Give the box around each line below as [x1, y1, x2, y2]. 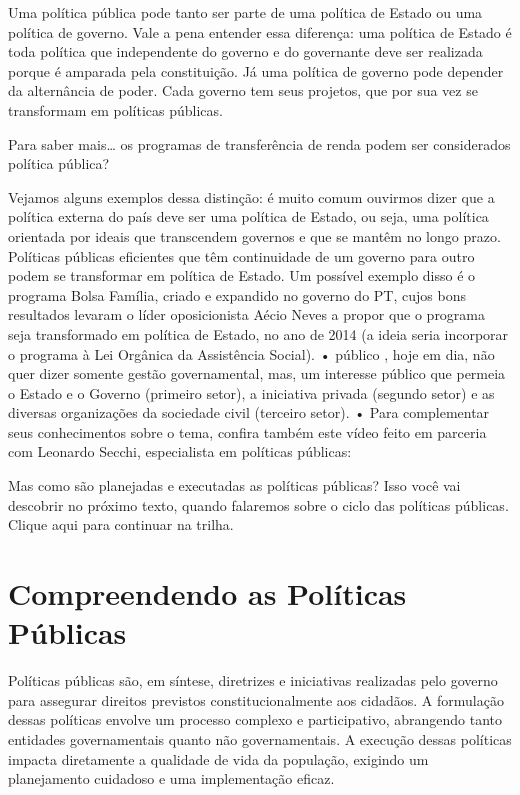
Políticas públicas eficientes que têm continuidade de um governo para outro [8, 245, 475, 266]
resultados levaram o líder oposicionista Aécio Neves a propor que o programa [8, 304, 486, 325]
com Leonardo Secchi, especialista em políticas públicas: [8, 441, 352, 462]
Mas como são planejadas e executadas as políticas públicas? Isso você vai [8, 475, 461, 496]
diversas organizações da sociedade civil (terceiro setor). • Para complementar [8, 402, 490, 423]
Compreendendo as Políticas [8, 573, 407, 614]
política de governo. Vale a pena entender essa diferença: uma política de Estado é [8, 21, 512, 42]
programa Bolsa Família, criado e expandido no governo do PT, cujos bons [8, 284, 466, 305]
